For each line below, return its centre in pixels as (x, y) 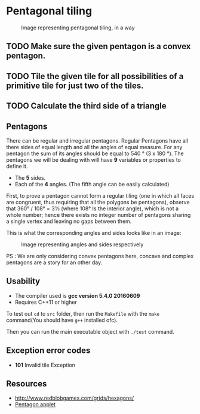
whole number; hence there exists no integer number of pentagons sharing (99, 214)
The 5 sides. (30, 177)
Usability (23, 281)
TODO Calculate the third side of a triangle (86, 106)
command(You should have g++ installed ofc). (62, 320)
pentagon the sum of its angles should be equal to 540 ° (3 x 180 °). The (95, 153)
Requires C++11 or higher (46, 302)
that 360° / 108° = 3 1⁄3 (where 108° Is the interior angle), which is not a (93, 208)
